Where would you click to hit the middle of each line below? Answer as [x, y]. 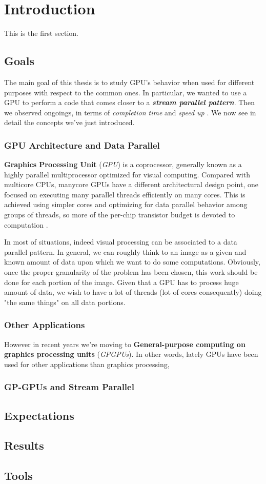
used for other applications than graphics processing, [87, 364]
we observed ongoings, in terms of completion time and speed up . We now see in [130, 112]
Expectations [39, 415]
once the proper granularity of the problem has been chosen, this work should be [131, 272]
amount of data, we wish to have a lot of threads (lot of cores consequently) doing [133, 292]
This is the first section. [41, 33]
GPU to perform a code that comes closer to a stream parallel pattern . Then [130, 102]
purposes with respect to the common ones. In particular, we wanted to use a [126, 92]
